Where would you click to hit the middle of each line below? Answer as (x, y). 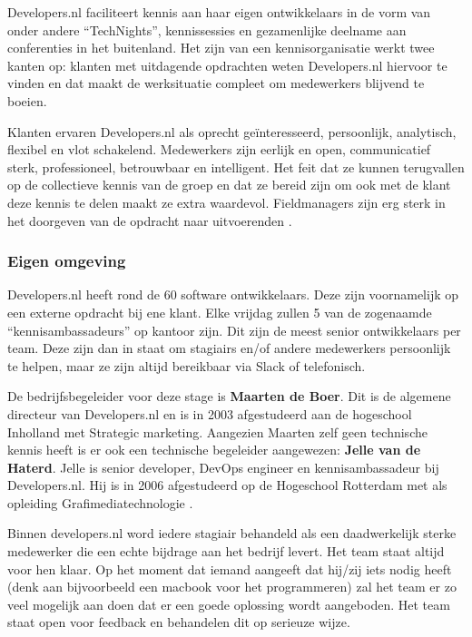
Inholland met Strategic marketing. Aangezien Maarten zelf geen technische (217, 431)
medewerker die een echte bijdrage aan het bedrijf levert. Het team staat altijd (226, 551)
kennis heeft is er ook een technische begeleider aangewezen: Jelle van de (214, 450)
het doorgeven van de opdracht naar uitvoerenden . (150, 220)
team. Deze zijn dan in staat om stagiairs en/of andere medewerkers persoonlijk (229, 348)
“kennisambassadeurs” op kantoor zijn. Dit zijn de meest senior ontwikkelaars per (234, 330)
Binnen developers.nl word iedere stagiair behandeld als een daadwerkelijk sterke (232, 533)
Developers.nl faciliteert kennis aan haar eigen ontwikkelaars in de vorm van (219, 12)
